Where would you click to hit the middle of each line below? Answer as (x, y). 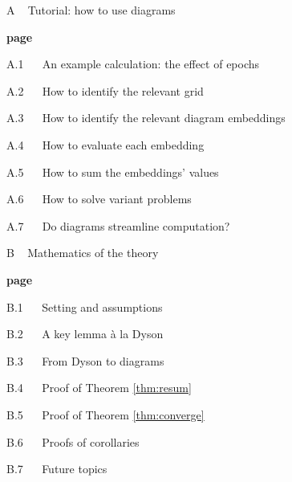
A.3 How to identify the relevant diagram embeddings (146, 118)
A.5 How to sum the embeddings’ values (113, 172)
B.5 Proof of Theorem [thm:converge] (105, 414)
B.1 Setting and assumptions (85, 306)
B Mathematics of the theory (83, 253)
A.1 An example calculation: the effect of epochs (133, 64)
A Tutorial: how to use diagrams (91, 10)
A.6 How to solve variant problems (99, 199)
